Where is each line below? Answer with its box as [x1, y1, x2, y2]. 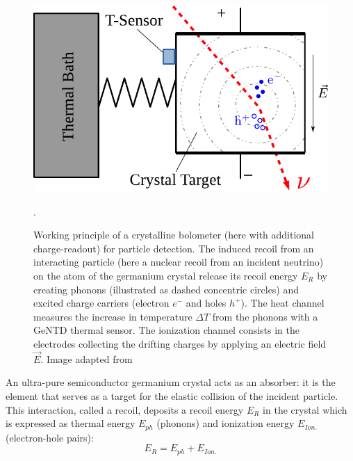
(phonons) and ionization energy [156, 416, 295, 430]
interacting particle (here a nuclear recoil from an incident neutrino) [33, 254, 324, 269]
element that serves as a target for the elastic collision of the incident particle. [6, 388, 338, 403]
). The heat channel [240, 296, 325, 310]
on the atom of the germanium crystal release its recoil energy [33, 268, 298, 282]
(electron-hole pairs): [6, 430, 94, 444]
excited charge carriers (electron [33, 296, 170, 310]
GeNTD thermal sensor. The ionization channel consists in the [33, 323, 300, 337]
